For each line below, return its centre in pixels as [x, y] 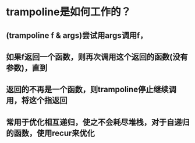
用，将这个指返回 [37, 101]
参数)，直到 [27, 68]
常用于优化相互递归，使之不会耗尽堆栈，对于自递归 [98, 122]
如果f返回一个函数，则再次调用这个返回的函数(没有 [97, 57]
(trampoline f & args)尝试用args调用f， [77, 35]
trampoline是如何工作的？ [69, 12]
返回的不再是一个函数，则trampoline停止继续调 [91, 90]
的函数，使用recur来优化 [50, 133]
